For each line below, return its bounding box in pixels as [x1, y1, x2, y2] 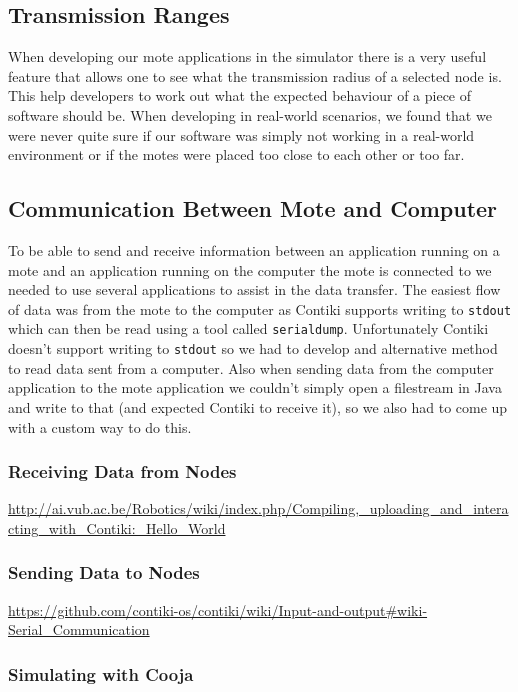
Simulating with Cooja [8, 661, 194, 686]
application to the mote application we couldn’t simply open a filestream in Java [8, 377, 502, 398]
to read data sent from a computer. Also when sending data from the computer [8, 357, 494, 378]
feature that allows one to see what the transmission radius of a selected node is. [8, 65, 502, 86]
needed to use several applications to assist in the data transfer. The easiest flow [8, 279, 501, 300]
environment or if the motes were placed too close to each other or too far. [8, 144, 465, 165]
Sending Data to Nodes [8, 560, 200, 585]
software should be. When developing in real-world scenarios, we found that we [8, 104, 492, 125]
